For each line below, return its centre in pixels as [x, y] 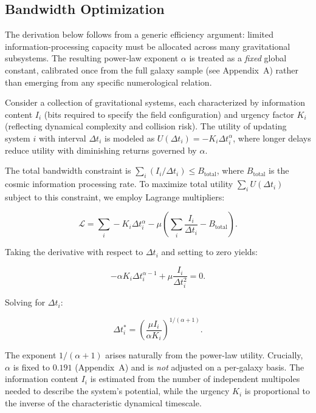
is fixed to [31, 367]
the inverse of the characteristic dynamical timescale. [103, 402]
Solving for [25, 302]
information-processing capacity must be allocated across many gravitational [148, 46]
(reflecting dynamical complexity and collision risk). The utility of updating [146, 126]
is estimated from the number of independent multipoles [195, 379]
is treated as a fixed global [238, 58]
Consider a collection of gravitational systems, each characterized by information [155, 102]
